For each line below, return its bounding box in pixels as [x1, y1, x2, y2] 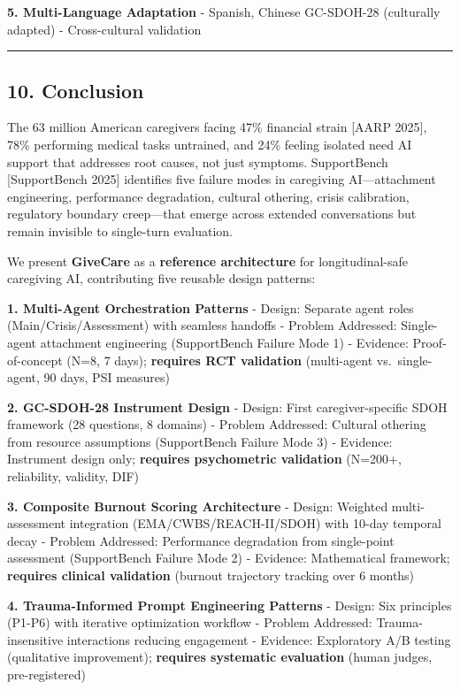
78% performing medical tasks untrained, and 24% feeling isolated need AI [7, 134, 412, 153]
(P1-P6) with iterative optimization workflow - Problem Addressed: [7, 613, 372, 632]
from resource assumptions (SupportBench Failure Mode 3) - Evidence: [7, 432, 393, 450]
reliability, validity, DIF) [7, 467, 140, 486]
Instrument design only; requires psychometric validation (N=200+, [7, 449, 402, 468]
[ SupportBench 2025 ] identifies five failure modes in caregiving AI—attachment [7, 170, 436, 188]
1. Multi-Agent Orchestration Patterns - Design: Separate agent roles [7, 298, 414, 317]
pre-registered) [7, 665, 86, 684]
